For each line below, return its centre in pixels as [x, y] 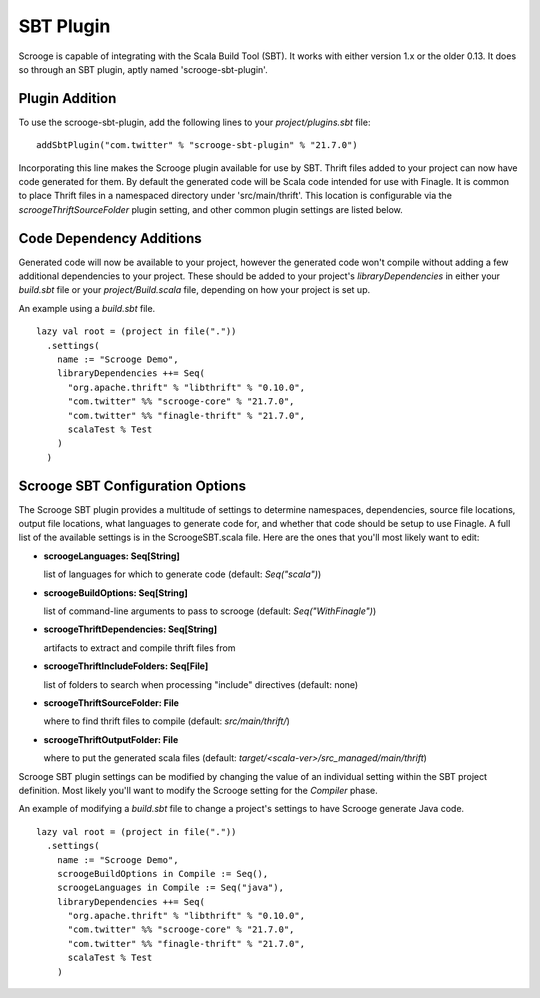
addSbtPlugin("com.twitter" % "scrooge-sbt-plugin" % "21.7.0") [197, 145]
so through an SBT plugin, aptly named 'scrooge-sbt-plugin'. [143, 69]
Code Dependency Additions [110, 238]
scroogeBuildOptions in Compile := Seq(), [162, 873]
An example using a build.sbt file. [87, 308]
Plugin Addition [67, 98]
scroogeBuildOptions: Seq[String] [116, 592]
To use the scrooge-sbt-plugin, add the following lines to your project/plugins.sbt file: [194, 122]
